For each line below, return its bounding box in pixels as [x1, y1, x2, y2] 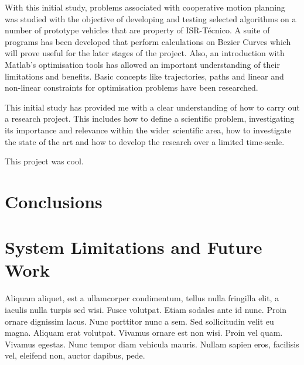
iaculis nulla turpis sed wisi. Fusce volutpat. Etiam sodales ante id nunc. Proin [5, 304, 287, 315]
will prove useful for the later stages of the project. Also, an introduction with [5, 47, 285, 59]
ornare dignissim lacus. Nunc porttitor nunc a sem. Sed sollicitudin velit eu [5, 315, 274, 327]
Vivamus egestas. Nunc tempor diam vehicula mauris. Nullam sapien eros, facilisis [5, 338, 299, 350]
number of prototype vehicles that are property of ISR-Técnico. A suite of [5, 24, 270, 36]
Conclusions [5, 189, 103, 213]
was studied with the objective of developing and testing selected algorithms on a [5, 12, 296, 25]
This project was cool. [5, 155, 84, 167]
